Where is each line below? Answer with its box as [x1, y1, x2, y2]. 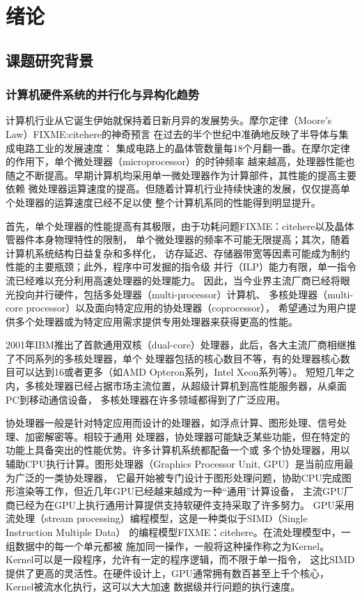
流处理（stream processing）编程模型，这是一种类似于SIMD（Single [6, 511, 308, 526]
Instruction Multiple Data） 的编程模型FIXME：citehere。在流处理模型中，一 [6, 525, 351, 539]
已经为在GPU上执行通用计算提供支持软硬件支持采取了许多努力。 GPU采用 [15, 497, 354, 512]
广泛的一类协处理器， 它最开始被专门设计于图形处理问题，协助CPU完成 [15, 470, 342, 484]
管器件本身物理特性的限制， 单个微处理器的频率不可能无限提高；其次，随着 [6, 232, 350, 247]
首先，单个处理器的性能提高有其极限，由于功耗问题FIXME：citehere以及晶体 [6, 218, 354, 233]
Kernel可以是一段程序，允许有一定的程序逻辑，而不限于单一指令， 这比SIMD [6, 552, 355, 567]
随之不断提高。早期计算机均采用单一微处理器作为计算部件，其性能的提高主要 [6, 167, 356, 182]
